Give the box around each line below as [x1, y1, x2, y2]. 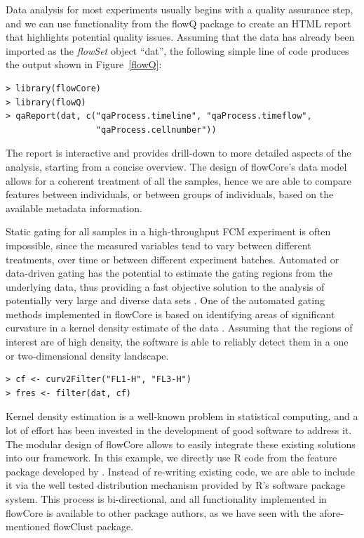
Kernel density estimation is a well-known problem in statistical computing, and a [6, 409, 358, 424]
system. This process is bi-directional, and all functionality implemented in [6, 492, 327, 506]
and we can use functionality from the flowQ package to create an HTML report [6, 15, 351, 30]
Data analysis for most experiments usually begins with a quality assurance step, [6, 2, 353, 16]
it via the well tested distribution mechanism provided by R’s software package [6, 478, 345, 492]
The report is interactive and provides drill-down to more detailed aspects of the [6, 145, 351, 160]
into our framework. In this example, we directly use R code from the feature [6, 450, 337, 465]
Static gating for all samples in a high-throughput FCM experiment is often [6, 224, 331, 239]
